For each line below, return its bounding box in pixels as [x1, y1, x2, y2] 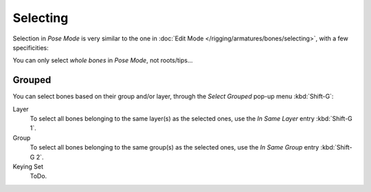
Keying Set [12, 162, 44, 171]
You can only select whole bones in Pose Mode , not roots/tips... [12, 56, 193, 64]
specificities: [12, 43, 49, 51]
